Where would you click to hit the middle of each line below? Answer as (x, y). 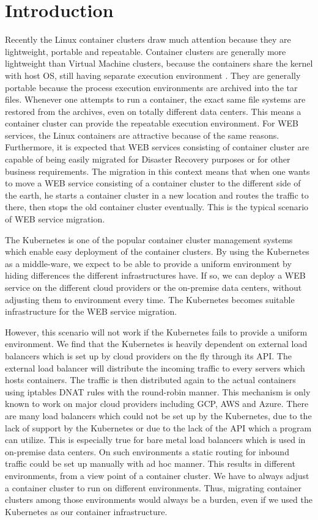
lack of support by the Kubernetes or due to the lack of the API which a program (158, 427)
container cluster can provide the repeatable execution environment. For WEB (152, 123)
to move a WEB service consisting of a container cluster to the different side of (153, 183)
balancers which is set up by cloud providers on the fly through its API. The (148, 355)
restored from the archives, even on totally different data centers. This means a (153, 111)
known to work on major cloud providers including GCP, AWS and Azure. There (157, 404)
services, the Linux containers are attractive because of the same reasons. (142, 135)
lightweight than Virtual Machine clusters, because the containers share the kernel (159, 63)
